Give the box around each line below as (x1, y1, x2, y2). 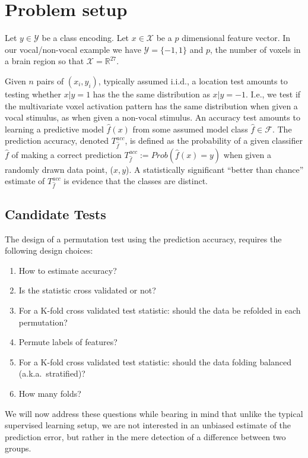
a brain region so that (5, 55, 84, 67)
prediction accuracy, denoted (5, 134, 109, 147)
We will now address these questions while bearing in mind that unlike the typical (5, 407, 303, 419)
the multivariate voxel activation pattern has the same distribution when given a (5, 99, 298, 112)
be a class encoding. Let (42, 31, 129, 44)
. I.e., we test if (245, 87, 301, 100)
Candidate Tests (5, 204, 106, 223)
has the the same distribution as (93, 87, 210, 100)
